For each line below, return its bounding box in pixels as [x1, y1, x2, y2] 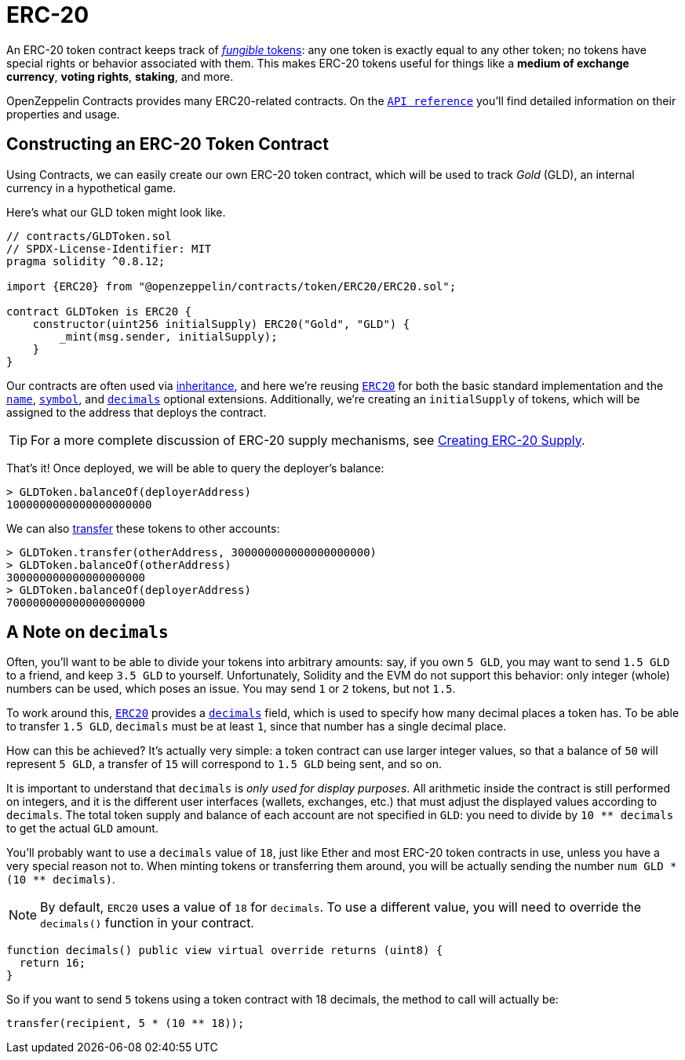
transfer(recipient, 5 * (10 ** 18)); [6, 1017, 245, 1030]
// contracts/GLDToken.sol [6, 229, 172, 242]
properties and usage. [6, 107, 120, 121]
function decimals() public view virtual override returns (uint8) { [6, 944, 443, 957]
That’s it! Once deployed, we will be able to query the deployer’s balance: [6, 461, 384, 475]
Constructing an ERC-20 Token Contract [6, 134, 329, 155]
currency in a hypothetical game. [6, 180, 177, 195]
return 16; [19, 956, 86, 970]
